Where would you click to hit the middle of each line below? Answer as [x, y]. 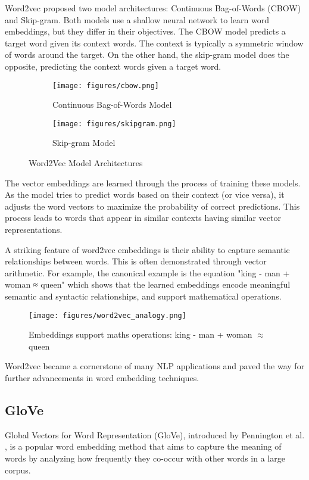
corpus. [18, 470]
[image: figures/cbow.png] [106, 85]
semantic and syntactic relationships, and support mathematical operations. [143, 296]
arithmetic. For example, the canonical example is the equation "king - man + [147, 272]
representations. [34, 230]
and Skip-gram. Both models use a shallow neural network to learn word [137, 19]
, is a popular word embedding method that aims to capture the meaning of [143, 446]
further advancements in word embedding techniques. [102, 378]
